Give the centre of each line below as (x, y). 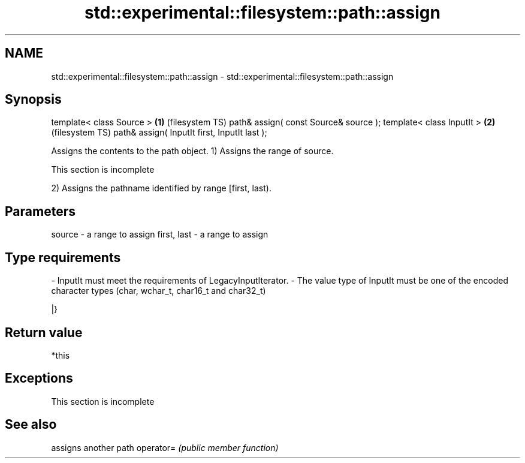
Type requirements (63, 257)
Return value (44, 332)
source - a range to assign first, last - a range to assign (160, 234)
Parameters (40, 211)
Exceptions (39, 378)
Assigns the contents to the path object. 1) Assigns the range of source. (192, 151)
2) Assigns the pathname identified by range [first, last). (161, 188)
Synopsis (33, 100)
